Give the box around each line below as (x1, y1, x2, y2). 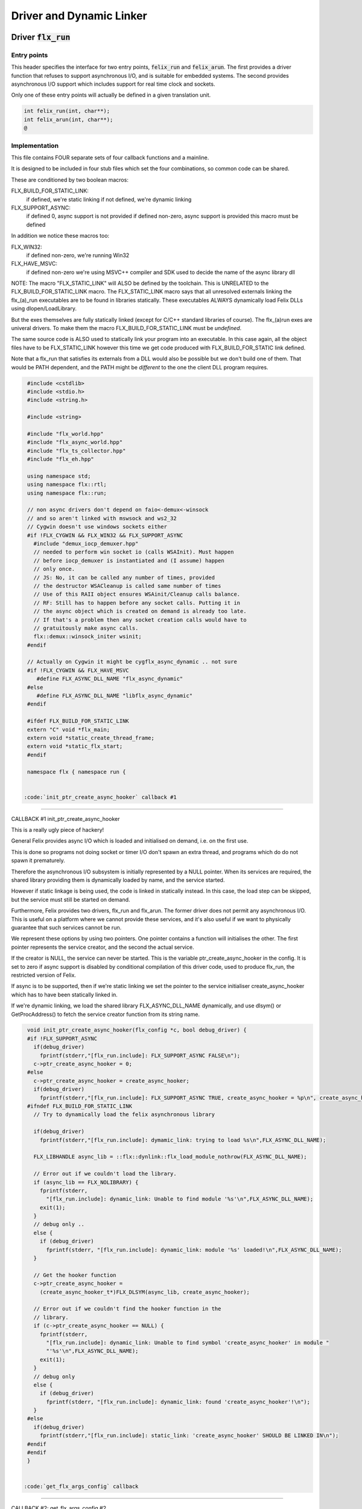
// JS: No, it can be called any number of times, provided (33, 574, 215, 581)
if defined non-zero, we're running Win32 (26, 251, 130, 259)
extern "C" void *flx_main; (27, 726, 110, 733)
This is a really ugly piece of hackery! (11, 826, 104, 834)
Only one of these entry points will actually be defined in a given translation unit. (11, 91, 211, 99)
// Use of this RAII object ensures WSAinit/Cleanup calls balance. (33, 591, 241, 598)
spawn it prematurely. (11, 857, 66, 864)
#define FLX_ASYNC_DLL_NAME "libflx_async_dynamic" (36, 692, 193, 700)
